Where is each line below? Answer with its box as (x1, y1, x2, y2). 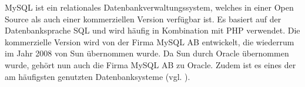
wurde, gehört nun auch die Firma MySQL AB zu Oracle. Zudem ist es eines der (5, 58, 296, 71)
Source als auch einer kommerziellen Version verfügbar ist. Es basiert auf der (5, 12, 281, 25)
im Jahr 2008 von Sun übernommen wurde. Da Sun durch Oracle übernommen (5, 47, 289, 59)
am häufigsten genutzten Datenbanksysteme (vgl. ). (5, 70, 190, 82)
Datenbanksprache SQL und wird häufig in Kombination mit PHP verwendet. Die (5, 24, 300, 36)
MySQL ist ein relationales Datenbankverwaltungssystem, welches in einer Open (5, 1, 294, 13)
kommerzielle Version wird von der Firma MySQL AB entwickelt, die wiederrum (5, 35, 294, 48)
